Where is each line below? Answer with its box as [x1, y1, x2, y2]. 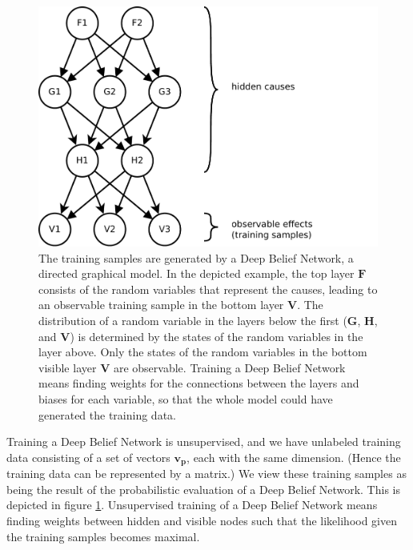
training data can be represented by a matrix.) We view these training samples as [6, 465, 407, 482]
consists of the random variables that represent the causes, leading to [38, 280, 378, 297]
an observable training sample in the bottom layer [38, 296, 284, 313]
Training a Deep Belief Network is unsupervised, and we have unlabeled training [6, 433, 401, 450]
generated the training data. [38, 406, 176, 423]
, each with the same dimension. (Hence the [186, 448, 401, 465]
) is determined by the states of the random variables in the [70, 327, 363, 344]
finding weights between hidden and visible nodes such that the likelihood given [6, 512, 398, 529]
